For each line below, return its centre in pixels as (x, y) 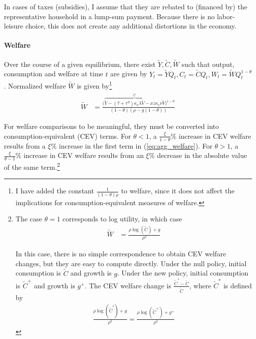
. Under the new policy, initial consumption (183, 273)
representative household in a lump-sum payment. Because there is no (110, 16)
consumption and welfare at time (54, 74)
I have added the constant (55, 191)
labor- (226, 16)
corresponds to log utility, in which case (122, 219)
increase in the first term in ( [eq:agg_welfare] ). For (136, 145)
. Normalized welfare (35, 86)
